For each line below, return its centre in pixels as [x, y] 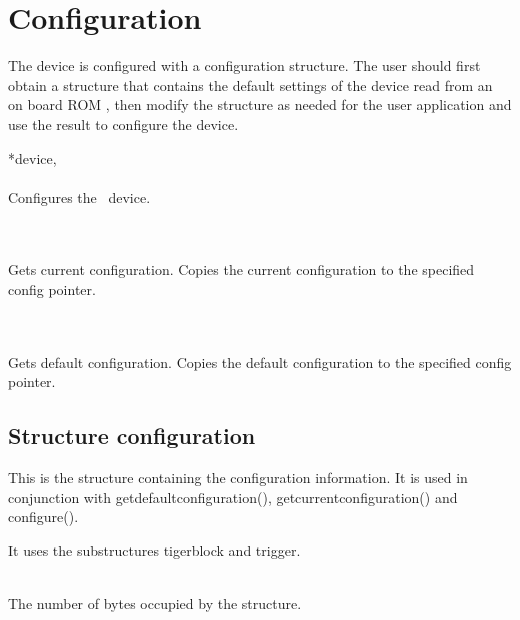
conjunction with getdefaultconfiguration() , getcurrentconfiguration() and [233, 496]
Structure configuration [132, 435]
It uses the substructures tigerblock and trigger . [154, 550]
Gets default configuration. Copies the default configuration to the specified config [260, 361]
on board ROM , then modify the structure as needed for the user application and [260, 104]
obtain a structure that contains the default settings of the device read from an [250, 84]
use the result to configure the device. [123, 123]
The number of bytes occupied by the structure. [155, 603]
